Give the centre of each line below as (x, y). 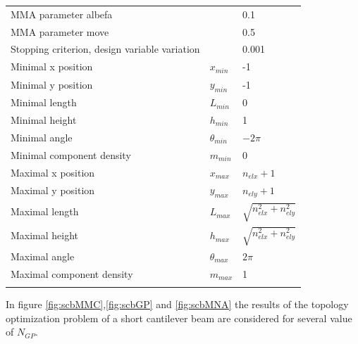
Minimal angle (42, 137)
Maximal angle (43, 256)
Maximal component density (72, 273)
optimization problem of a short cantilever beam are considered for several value (179, 318)
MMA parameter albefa (62, 14)
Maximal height (45, 235)
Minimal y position (52, 84)
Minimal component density (71, 154)
